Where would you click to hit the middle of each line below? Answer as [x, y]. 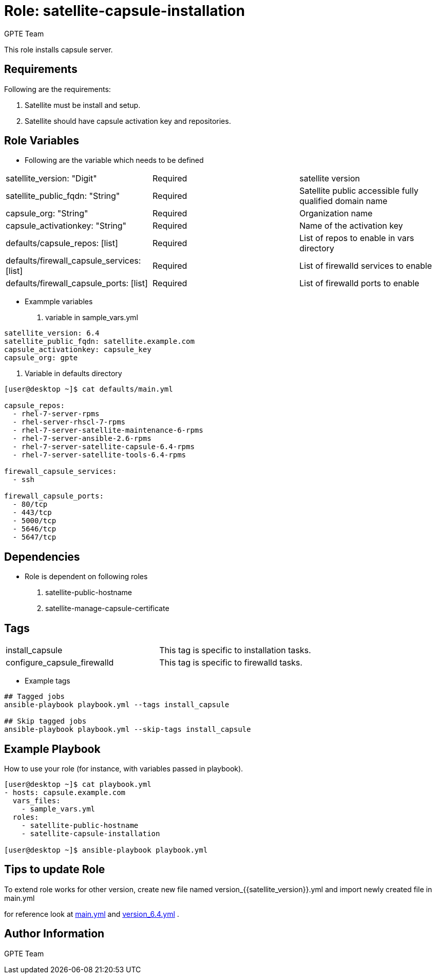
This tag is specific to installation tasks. [235, 650]
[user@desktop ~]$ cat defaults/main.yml [89, 389]
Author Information [54, 934]
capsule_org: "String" [47, 214]
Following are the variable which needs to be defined [114, 160]
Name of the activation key [351, 226]
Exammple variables [59, 302]
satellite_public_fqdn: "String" [63, 196]
